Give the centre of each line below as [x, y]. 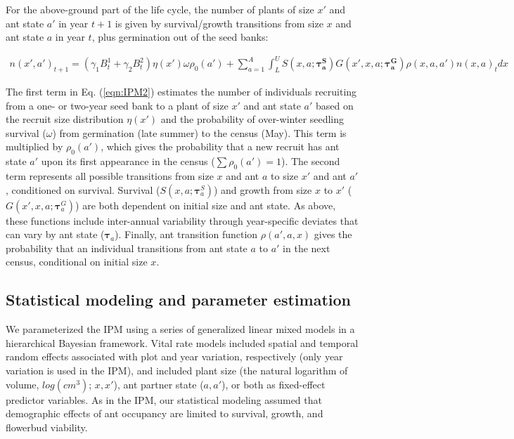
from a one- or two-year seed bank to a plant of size [117, 105]
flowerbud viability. [47, 427]
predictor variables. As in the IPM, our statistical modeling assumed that [164, 399]
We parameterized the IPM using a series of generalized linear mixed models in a [180, 329]
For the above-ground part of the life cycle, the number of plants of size [160, 9]
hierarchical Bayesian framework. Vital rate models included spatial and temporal [182, 342]
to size [284, 176]
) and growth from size [263, 189]
